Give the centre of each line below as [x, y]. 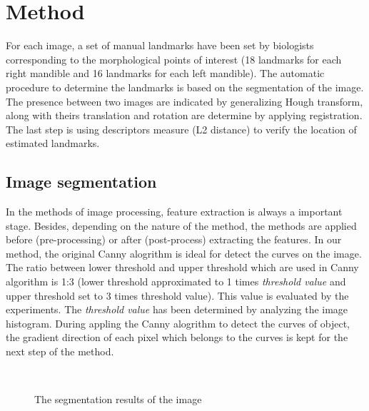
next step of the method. [60, 351]
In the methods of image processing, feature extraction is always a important [174, 212]
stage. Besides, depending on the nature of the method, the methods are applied [181, 225]
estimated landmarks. [53, 143]
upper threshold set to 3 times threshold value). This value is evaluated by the [177, 295]
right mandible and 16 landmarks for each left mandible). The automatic [165, 73]
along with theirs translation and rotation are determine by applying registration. [184, 115]
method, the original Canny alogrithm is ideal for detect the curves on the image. [184, 253]
